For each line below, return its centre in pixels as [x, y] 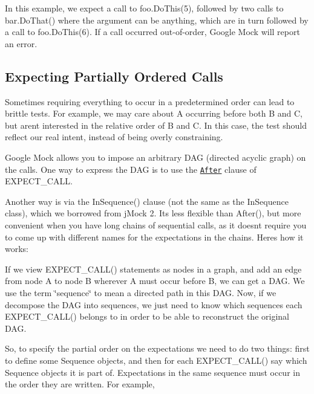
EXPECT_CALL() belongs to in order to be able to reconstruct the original [147, 316]
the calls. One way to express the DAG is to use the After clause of [131, 169]
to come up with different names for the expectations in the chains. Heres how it [154, 237]
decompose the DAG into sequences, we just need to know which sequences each [154, 304]
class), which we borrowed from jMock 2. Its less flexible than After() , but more [153, 213]
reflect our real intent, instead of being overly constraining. [114, 137]
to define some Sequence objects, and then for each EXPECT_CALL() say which [156, 360]
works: [17, 249]
